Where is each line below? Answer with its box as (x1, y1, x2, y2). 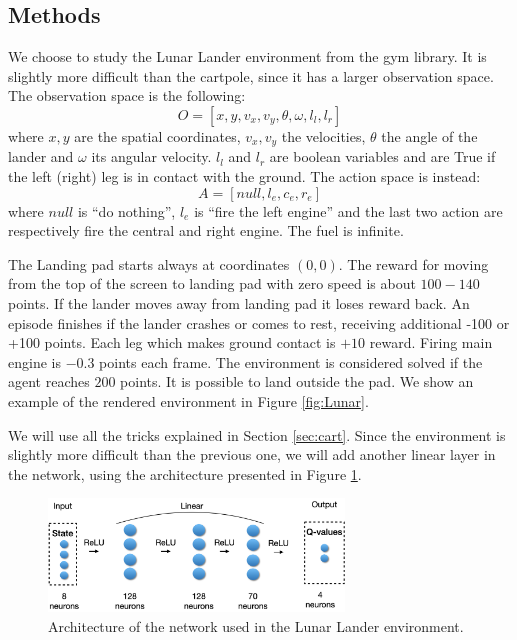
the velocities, (281, 125, 366, 146)
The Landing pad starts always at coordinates (8, 253, 290, 274)
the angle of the (381, 125, 478, 146)
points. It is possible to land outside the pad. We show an (120, 371, 474, 392)
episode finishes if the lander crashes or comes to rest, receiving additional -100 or (8, 312, 510, 333)
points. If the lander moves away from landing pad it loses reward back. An (8, 293, 470, 313)
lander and (8, 146, 74, 167)
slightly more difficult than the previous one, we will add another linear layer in (8, 444, 496, 465)
